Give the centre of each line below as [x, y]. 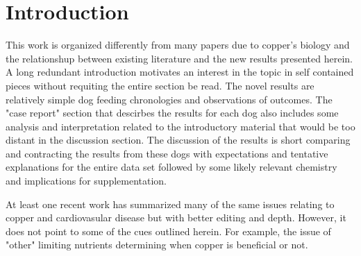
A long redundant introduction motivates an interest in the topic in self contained [180, 72]
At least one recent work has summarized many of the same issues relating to [170, 204]
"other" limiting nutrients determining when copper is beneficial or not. [157, 245]
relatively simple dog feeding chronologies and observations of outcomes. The [169, 99]
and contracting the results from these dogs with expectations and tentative [167, 153]
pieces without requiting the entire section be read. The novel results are [160, 85]
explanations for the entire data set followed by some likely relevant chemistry [171, 167]
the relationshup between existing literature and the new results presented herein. [179, 58]
